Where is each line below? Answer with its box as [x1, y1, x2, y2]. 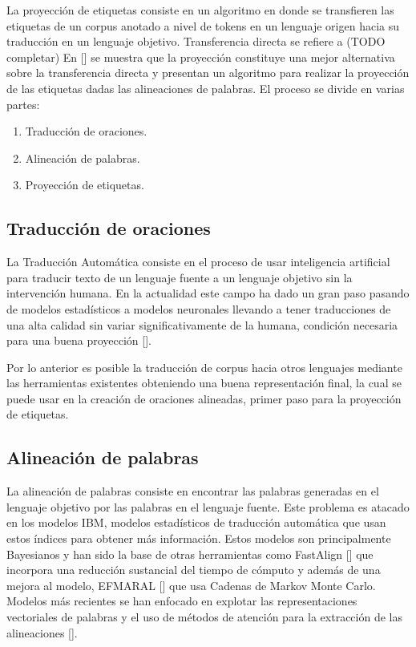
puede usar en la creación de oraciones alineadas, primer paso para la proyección [6, 390, 402, 406]
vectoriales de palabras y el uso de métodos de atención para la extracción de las [6, 609, 402, 625]
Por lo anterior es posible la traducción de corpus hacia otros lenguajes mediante [6, 358, 402, 375]
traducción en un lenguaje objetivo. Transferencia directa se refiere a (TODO [6, 33, 386, 50]
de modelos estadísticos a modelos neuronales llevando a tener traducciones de [6, 300, 391, 317]
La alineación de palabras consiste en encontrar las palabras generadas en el [6, 483, 379, 499]
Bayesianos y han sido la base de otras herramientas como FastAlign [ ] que [6, 545, 374, 562]
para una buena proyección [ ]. [6, 332, 151, 349]
